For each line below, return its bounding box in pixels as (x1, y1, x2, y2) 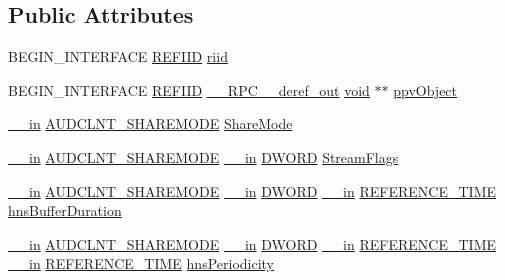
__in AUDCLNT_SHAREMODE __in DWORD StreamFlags (8, 146, 399, 167)
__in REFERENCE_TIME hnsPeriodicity (8, 253, 275, 274)
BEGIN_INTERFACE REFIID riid (8, 46, 228, 67)
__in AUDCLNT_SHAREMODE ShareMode (8, 113, 293, 134)
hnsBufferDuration (8, 200, 122, 221)
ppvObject (393, 79, 458, 100)
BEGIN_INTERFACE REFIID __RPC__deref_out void (8, 79, 370, 100)
